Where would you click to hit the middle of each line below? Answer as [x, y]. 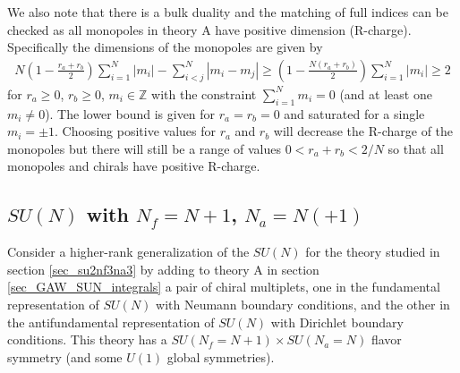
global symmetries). [221, 356]
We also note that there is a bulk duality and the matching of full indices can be [228, 12]
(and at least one [386, 93]
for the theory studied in [373, 252]
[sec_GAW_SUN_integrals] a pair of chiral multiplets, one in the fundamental [224, 287]
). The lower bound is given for [130, 113]
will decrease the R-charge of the [363, 131]
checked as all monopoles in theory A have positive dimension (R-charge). [209, 29]
